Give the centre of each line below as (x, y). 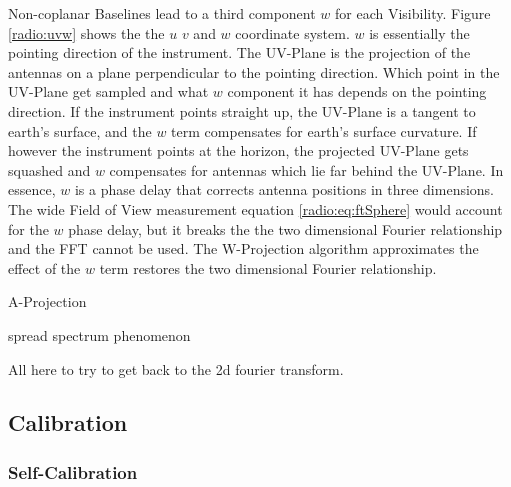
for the (28, 228)
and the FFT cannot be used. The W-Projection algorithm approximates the (243, 248)
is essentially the (419, 32)
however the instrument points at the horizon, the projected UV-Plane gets (238, 150)
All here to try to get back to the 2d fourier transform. (176, 368)
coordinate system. (292, 32)
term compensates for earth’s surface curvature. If (324, 130)
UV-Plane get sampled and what (108, 91)
